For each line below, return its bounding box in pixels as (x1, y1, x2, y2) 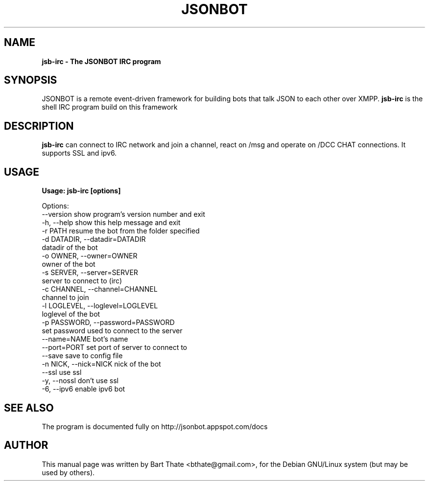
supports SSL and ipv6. (42, 149, 117, 158)
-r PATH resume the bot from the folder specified (42, 227, 200, 235)
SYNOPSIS (4, 74, 57, 87)
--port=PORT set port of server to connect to (42, 343, 187, 352)
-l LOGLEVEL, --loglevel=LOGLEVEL (42, 301, 158, 310)
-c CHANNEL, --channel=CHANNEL (42, 285, 158, 294)
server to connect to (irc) (42, 277, 122, 285)
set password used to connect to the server (42, 326, 183, 335)
